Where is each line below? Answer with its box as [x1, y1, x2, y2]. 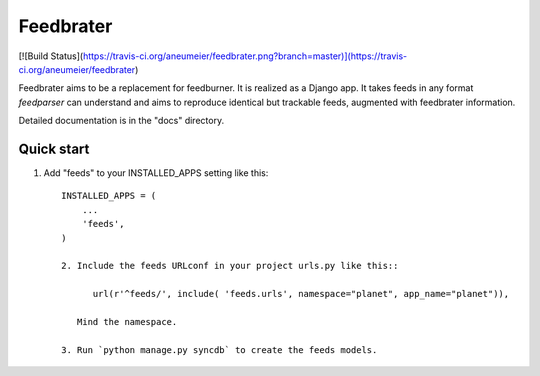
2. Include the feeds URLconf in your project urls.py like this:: [61, 260, 399, 272]
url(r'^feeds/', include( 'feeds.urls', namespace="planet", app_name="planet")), [92, 288, 510, 300]
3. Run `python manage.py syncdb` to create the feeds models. [61, 344, 378, 355]
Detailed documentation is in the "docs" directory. [18, 115, 225, 127]
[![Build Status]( [18, 50, 84, 62]
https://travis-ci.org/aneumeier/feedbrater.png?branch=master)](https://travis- [82, 50, 408, 62]
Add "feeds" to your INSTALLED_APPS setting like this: [43, 167, 269, 179]
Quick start [18, 140, 90, 157]
